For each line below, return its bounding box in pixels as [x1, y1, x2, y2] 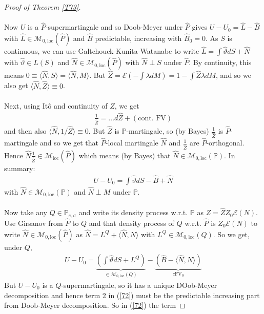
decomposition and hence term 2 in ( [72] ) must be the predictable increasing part [4, 289, 260, 300]
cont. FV [138, 114, 166, 122]
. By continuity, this [189, 57, 252, 68]
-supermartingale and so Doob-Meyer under [45, 22, 183, 32]
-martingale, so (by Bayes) [126, 125, 209, 136]
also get [4, 80, 28, 91]
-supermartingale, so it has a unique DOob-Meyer [61, 279, 217, 290]
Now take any [4, 207, 47, 218]
